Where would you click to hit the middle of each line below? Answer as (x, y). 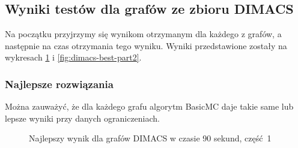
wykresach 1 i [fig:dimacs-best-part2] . (73, 57)
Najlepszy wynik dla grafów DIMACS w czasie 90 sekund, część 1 (150, 138)
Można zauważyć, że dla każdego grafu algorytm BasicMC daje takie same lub (149, 106)
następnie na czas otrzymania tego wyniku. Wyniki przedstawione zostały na (146, 45)
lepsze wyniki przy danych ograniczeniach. (82, 118)
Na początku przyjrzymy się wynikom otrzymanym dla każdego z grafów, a (143, 34)
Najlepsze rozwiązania (59, 84)
